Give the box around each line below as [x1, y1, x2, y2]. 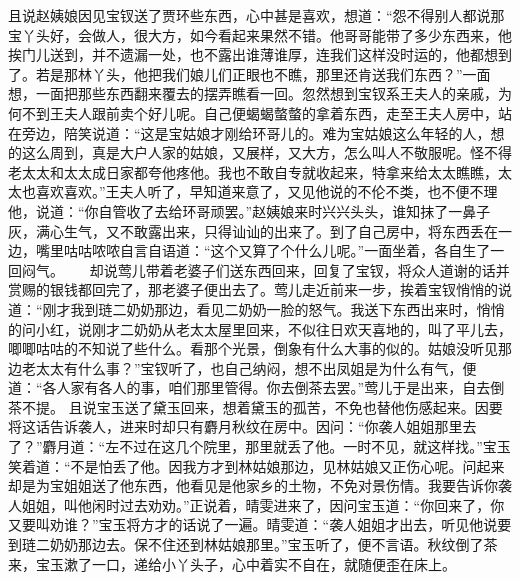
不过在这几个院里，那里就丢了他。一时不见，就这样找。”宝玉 [119, 436, 511, 457]
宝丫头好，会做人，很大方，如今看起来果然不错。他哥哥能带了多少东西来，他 [8, 24, 512, 45]
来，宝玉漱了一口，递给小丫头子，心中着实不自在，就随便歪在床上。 [8, 553, 456, 574]
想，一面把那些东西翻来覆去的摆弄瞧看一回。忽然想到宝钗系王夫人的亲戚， [8, 83, 498, 104]
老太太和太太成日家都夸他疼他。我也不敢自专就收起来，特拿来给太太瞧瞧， [8, 161, 498, 182]
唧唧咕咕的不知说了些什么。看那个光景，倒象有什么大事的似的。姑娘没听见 [8, 338, 498, 359]
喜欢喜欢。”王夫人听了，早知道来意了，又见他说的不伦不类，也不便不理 [35, 181, 498, 202]
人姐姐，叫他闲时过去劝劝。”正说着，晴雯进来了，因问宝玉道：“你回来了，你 [8, 494, 505, 515]
